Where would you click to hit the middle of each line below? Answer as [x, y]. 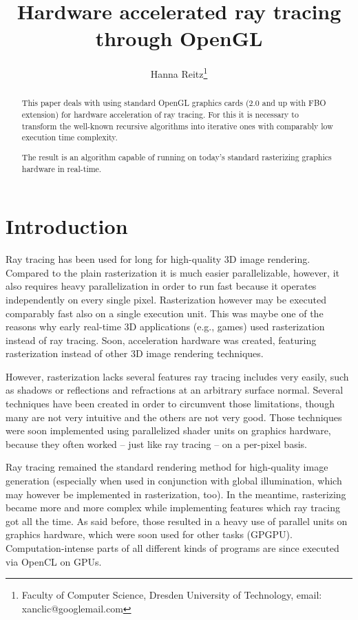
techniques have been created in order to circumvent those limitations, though [170, 404]
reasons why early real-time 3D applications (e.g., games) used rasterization [165, 327]
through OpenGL [179, 38]
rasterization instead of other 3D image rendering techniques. [135, 353]
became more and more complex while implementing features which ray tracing [173, 507]
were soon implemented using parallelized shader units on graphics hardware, [168, 430]
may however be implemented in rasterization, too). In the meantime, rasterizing [176, 494]
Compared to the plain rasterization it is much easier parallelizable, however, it [173, 272]
